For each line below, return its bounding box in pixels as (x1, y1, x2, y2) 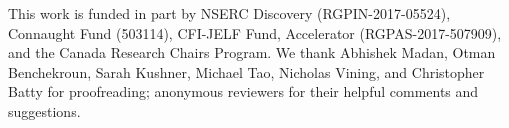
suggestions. (8, 100, 81, 121)
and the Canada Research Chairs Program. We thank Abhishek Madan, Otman (8, 42, 496, 63)
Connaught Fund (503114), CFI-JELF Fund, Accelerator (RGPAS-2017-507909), (8, 22, 502, 43)
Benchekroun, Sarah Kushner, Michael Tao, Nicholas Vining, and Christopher (8, 61, 485, 82)
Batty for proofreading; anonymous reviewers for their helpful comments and (8, 81, 479, 102)
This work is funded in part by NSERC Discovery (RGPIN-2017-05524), (8, 3, 451, 23)
